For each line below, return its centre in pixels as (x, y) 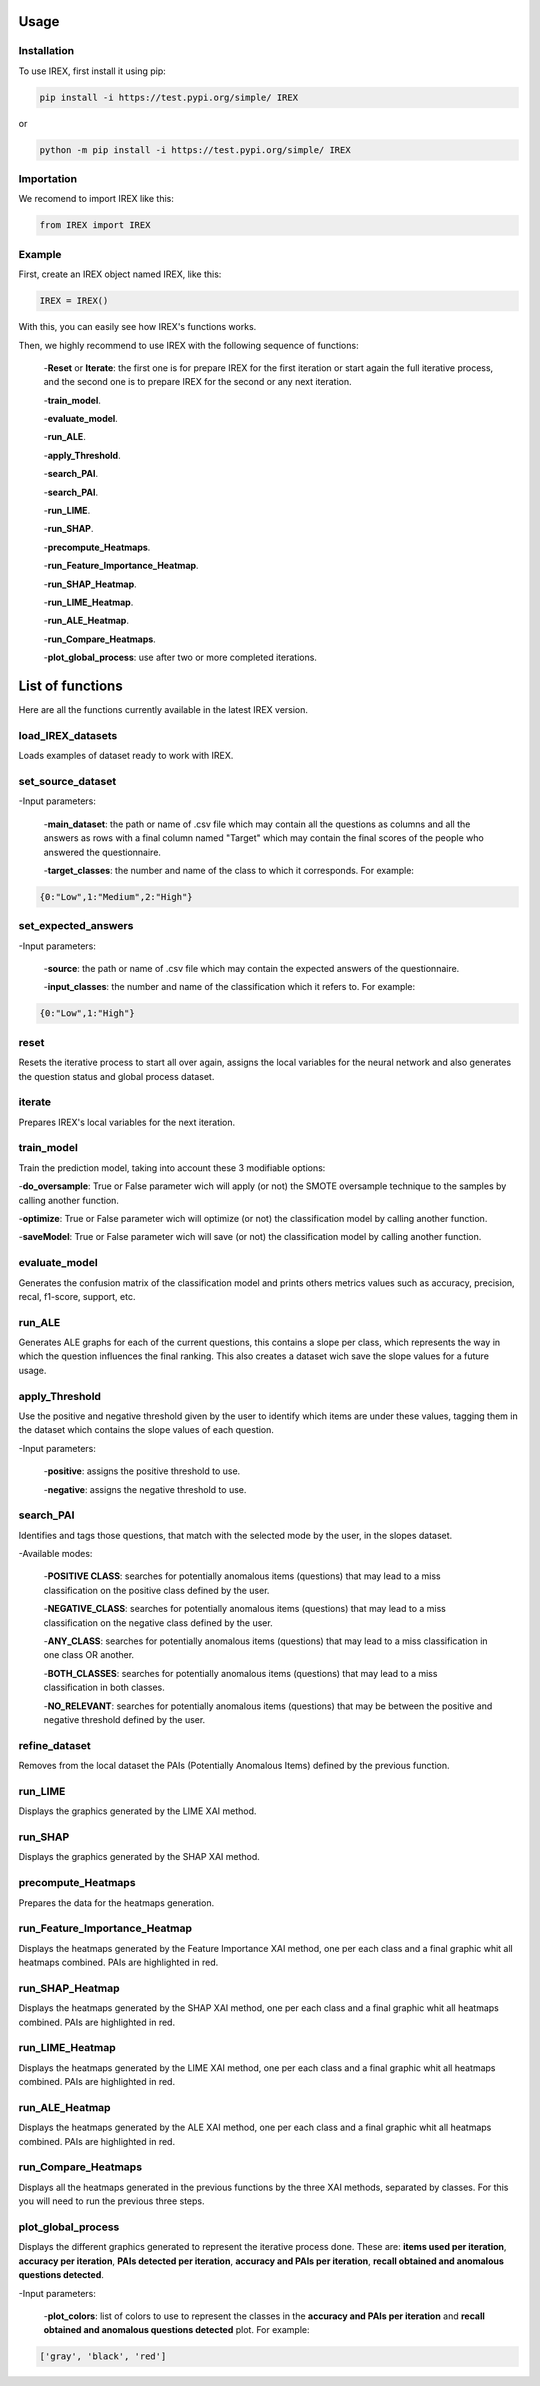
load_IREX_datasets (68, 735)
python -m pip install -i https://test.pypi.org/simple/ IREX (195, 149)
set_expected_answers (76, 926)
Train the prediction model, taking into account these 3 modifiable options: (172, 1167)
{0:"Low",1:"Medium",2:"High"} (116, 896)
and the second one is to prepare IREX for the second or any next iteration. (197, 382)
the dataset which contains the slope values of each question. (146, 1430)
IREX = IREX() (74, 301)
